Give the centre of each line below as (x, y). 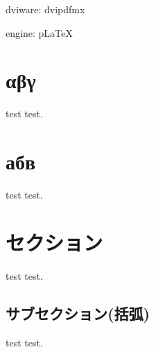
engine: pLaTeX (39, 32)
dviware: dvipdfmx (45, 9)
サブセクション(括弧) (78, 313)
